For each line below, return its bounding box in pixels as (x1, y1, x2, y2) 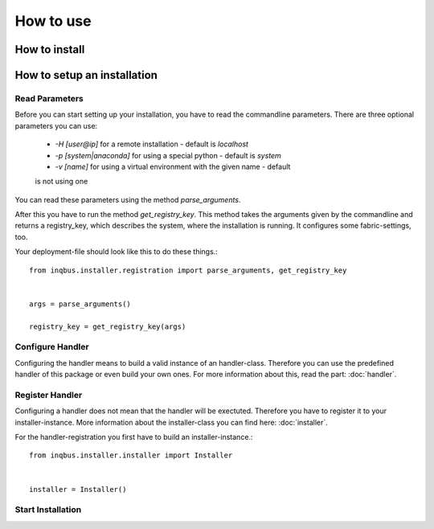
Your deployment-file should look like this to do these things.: (14, 247, 219, 256)
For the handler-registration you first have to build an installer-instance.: (14, 433, 253, 442)
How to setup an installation (14, 68, 158, 82)
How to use (14, 12, 92, 30)
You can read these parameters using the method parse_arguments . (14, 195, 241, 204)
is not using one (35, 177, 88, 187)
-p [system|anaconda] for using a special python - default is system (55, 150, 281, 160)
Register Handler (14, 389, 83, 400)
